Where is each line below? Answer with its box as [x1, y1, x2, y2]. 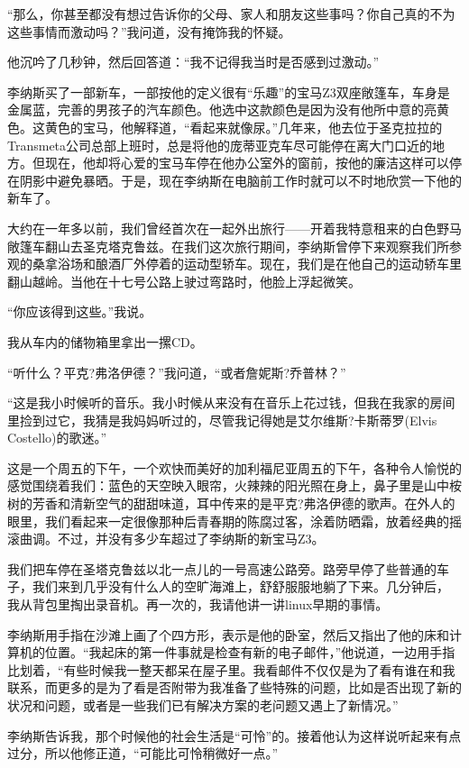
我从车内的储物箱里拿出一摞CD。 [7, 332, 203, 351]
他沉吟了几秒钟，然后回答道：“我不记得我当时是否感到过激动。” [7, 52, 380, 71]
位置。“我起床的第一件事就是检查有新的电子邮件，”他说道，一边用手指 [44, 643, 455, 662]
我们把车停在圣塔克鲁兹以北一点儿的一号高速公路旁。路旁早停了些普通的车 [7, 559, 449, 578]
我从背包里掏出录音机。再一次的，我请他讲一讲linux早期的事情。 [7, 595, 389, 614]
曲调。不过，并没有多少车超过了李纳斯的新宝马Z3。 [19, 529, 325, 548]
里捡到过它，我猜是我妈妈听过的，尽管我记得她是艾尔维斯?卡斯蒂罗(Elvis [7, 410, 437, 429]
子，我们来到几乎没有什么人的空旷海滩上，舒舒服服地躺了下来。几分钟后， [7, 577, 449, 596]
